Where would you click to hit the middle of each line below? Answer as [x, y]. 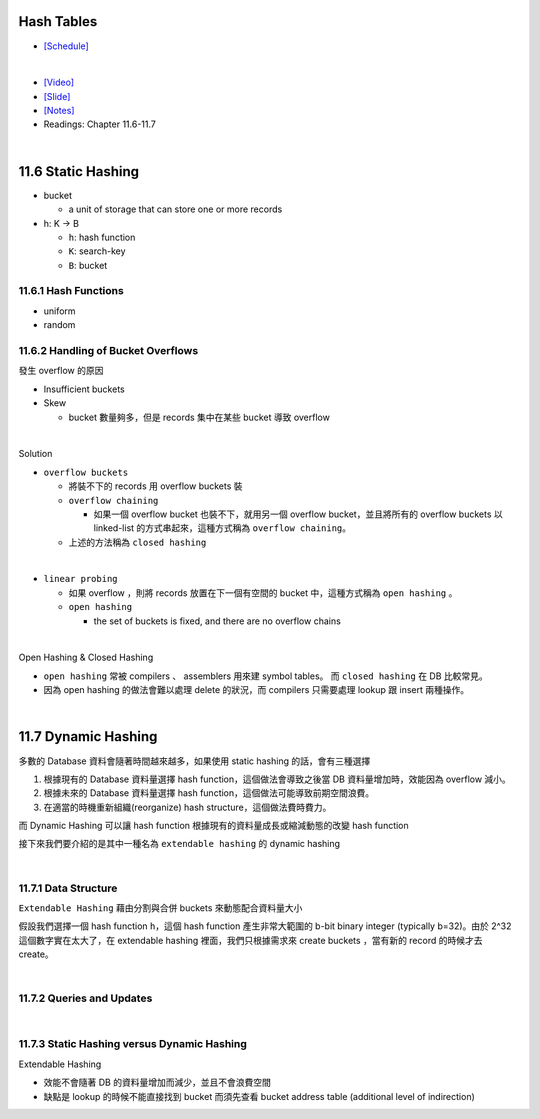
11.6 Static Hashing [79, 171]
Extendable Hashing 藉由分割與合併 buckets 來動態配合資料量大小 [160, 907]
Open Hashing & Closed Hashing [86, 657]
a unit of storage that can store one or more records [175, 209]
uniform [59, 311]
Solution [35, 454]
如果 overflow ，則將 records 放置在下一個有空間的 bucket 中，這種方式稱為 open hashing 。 [263, 592]
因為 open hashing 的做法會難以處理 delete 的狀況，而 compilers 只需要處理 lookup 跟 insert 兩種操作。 [256, 690]
